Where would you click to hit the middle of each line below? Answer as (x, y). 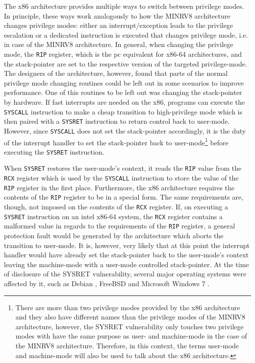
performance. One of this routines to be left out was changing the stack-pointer (123, 92)
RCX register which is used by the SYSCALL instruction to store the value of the (121, 178)
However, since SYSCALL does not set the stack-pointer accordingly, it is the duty (125, 130)
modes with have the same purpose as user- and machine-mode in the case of (131, 336)
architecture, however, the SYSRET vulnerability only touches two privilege (129, 326)
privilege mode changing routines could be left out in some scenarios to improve (124, 82)
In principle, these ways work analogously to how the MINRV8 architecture (117, 15)
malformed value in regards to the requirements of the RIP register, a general (120, 226)
